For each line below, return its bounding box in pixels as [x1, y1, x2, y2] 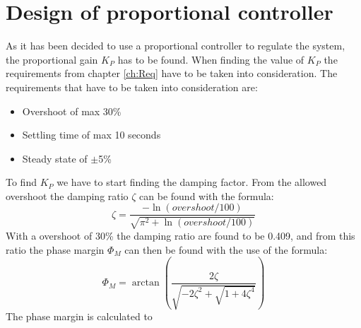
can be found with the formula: [139, 188, 274, 203]
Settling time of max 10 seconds [22, 127, 161, 142]
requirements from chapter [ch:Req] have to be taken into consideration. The [6, 66, 338, 81]
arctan [131, 278, 160, 288]
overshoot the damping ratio [6, 188, 129, 203]
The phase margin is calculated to [6, 309, 153, 324]
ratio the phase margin [6, 242, 105, 257]
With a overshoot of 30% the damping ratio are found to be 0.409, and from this [6, 228, 355, 242]
